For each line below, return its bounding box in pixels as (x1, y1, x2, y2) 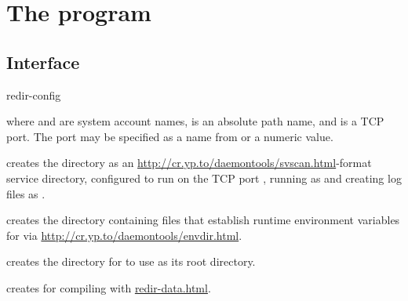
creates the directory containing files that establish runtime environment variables (6, 212, 400, 228)
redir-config (6, 86, 61, 103)
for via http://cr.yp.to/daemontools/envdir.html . (6, 227, 242, 243)
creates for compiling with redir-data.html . (6, 279, 211, 296)
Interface (6, 49, 80, 74)
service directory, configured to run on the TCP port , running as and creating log (6, 169, 402, 186)
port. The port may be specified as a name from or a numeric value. (6, 128, 333, 144)
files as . (6, 185, 46, 201)
